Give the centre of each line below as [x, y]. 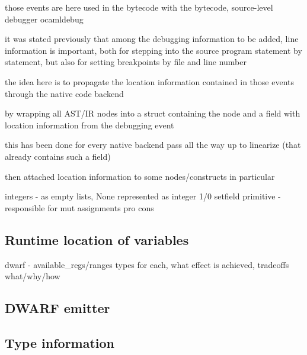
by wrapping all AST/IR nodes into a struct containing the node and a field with [153, 113]
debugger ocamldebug [44, 19]
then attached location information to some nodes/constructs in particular [140, 176]
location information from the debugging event [89, 125]
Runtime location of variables [97, 239]
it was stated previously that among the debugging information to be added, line [152, 39]
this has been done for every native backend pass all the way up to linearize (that [153, 145]
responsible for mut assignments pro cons [79, 207]
